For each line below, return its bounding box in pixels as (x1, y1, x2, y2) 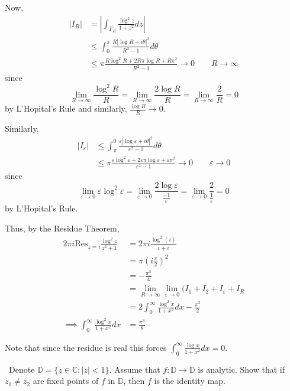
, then (123, 374, 145, 387)
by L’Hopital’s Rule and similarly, (5, 102, 127, 115)
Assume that (114, 363, 160, 375)
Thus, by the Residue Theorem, (5, 221, 120, 234)
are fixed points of (33, 374, 99, 387)
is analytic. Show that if (198, 363, 285, 375)
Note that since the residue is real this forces (5, 341, 167, 353)
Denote (8, 363, 35, 375)
